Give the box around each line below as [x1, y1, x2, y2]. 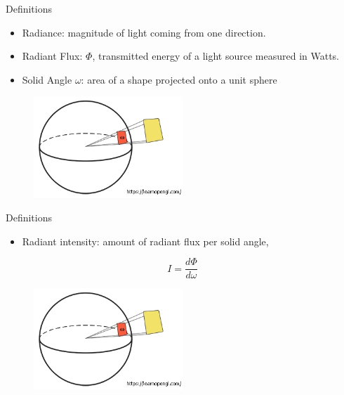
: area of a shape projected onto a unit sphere [81, 72, 277, 86]
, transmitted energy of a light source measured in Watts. [92, 48, 340, 63]
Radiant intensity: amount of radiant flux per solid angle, [22, 233, 269, 248]
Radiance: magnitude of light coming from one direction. [22, 25, 266, 39]
